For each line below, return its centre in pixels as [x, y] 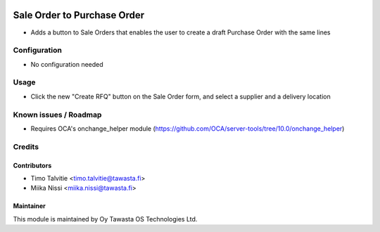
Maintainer [29, 206]
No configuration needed [67, 64]
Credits [26, 146]
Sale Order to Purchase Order [79, 15]
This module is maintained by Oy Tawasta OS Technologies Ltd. [105, 219]
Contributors [32, 165]
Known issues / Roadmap [57, 115]
